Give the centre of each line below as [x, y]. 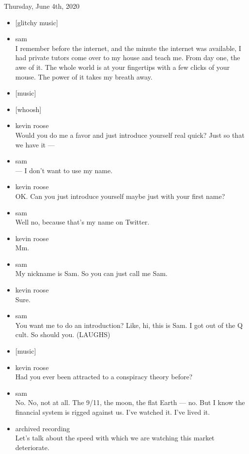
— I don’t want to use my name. [64, 170]
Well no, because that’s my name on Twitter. [82, 222]
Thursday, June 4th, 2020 [42, 6]
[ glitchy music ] [37, 22]
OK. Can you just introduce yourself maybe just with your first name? [120, 196]
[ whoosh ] [28, 109]
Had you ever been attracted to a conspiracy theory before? [104, 377]
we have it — [35, 144]
